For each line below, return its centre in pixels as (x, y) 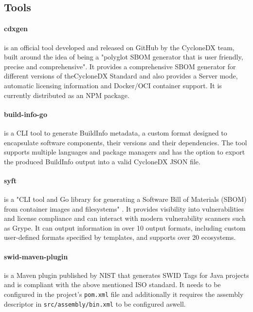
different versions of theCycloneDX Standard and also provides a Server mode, (121, 76)
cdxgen (16, 29)
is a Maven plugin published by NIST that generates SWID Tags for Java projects (126, 275)
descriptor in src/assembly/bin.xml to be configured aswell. (95, 303)
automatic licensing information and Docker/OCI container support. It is (113, 85)
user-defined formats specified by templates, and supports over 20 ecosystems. (120, 237)
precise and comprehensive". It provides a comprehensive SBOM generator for (120, 66)
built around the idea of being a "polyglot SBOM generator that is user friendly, (124, 57)
